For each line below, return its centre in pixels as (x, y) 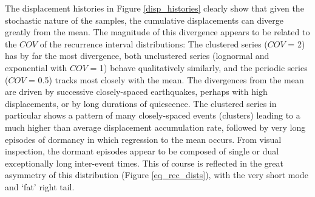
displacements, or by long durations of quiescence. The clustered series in (141, 103)
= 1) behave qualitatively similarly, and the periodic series (199, 67)
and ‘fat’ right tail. (40, 186)
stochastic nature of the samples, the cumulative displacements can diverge (144, 20)
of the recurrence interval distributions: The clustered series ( (154, 43)
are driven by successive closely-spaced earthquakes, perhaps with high (136, 92)
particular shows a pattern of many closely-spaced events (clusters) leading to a (153, 115)
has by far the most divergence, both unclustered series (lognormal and (137, 56)
